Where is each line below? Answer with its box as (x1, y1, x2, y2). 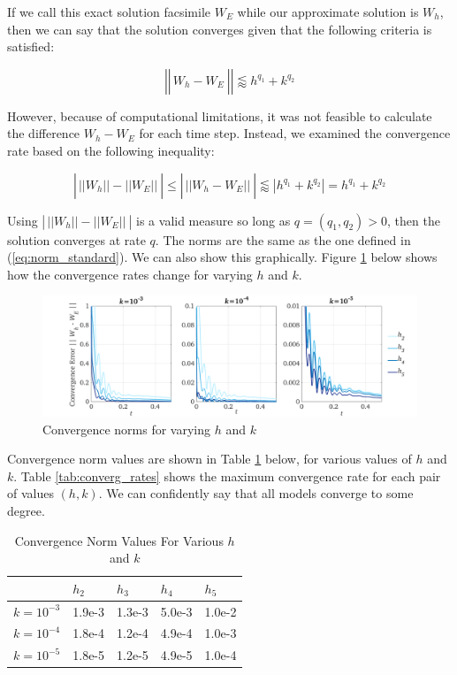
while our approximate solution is (237, 3, 419, 20)
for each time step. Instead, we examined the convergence (139, 124, 451, 142)
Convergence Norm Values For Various (14, 531, 224, 549)
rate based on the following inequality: (7, 141, 215, 159)
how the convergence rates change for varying (7, 265, 253, 283)
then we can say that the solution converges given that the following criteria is (7, 19, 432, 38)
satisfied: (7, 37, 55, 56)
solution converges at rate (7, 230, 146, 249)
